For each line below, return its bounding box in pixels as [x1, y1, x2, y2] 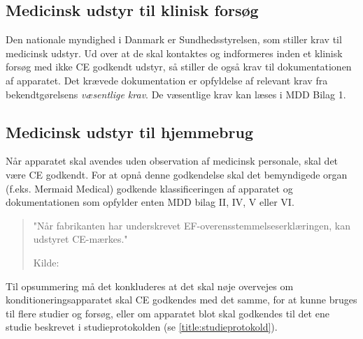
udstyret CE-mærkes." [33, 232, 128, 246]
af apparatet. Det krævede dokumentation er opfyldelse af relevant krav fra [6, 73, 328, 87]
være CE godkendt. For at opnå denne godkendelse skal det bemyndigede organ [6, 167, 348, 181]
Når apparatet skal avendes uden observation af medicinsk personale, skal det [6, 153, 339, 168]
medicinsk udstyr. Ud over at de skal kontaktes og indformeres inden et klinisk [6, 45, 343, 60]
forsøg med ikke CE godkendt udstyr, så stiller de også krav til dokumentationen [6, 59, 352, 74]
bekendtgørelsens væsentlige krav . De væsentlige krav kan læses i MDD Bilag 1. [6, 86, 346, 101]
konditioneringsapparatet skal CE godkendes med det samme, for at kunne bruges [6, 292, 357, 307]
